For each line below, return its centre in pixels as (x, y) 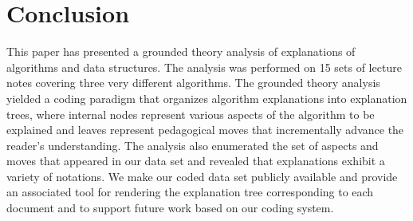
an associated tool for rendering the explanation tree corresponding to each (190, 192)
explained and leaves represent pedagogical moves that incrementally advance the (205, 130)
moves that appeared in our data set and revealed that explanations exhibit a (196, 161)
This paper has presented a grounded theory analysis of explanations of (181, 51)
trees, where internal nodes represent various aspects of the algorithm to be (191, 114)
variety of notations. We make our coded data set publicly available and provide (202, 176)
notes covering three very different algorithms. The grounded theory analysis (193, 83)
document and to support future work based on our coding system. (170, 208)
